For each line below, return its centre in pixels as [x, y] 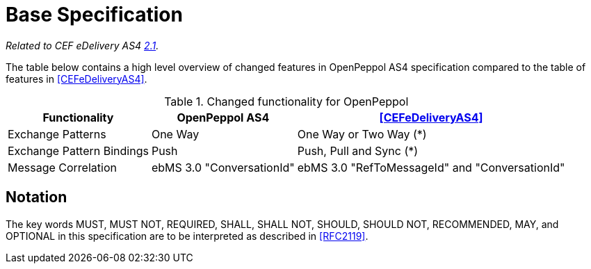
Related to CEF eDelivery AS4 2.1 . [82, 45]
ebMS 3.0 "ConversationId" [223, 167]
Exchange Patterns [57, 134]
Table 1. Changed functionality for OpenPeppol [286, 101]
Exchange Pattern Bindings [78, 150]
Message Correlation [62, 167]
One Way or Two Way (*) [362, 134]
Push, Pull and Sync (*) [358, 150]
